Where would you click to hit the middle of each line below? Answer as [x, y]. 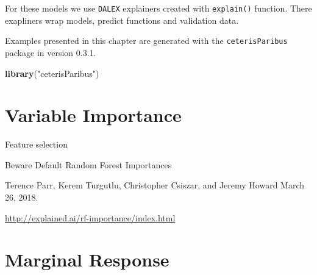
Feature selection [36, 144]
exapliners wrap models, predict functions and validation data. [122, 20]
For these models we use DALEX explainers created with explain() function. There [158, 8]
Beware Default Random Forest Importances [88, 164]
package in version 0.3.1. [51, 52]
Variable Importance [93, 115]
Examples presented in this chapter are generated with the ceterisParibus [146, 41]
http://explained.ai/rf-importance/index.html [90, 217]
